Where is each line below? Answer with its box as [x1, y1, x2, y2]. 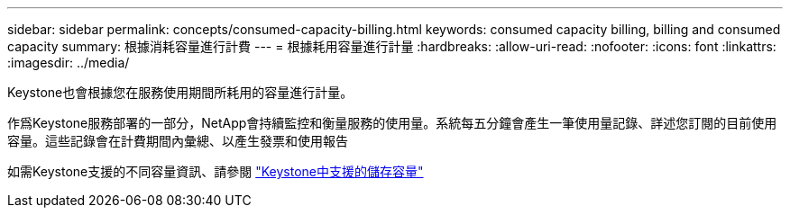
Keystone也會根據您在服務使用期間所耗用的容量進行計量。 [7, 85, 354, 100]
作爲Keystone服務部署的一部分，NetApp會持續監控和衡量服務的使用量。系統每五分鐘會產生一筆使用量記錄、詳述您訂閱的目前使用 [7, 115, 777, 130]
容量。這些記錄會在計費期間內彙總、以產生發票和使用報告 [7, 133, 348, 148]
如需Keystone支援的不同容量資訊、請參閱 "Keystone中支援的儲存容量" [7, 164, 424, 179]
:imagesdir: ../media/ [7, 55, 130, 70]
